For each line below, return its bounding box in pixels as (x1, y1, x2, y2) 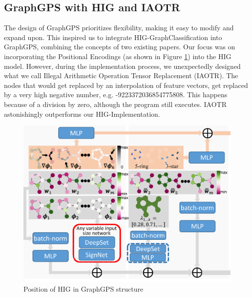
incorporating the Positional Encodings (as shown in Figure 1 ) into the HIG (4, 51, 231, 61)
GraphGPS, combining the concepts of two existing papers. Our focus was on (4, 42, 235, 52)
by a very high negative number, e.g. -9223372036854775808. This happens (4, 89, 228, 100)
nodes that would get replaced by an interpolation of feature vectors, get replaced (4, 80, 248, 90)
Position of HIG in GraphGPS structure (23, 283, 144, 294)
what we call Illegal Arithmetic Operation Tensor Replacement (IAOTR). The (4, 70, 238, 81)
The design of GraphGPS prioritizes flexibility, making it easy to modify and (4, 22, 234, 33)
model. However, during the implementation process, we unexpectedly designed (4, 61, 241, 71)
